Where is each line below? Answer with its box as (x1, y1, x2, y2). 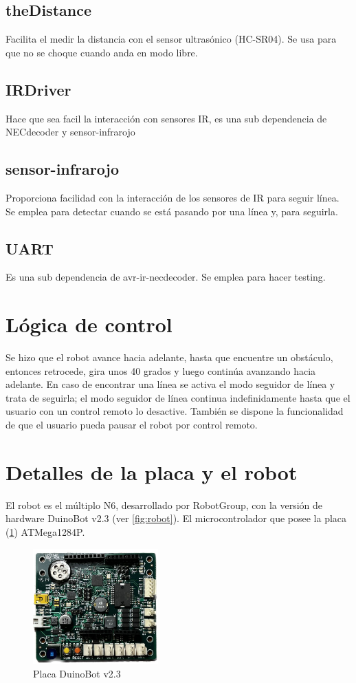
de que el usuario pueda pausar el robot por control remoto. (5, 418, 258, 432)
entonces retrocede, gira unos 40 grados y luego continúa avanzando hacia (5, 363, 316, 378)
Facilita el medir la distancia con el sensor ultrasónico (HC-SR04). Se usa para (5, 32, 337, 46)
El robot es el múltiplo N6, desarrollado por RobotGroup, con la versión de (5, 497, 323, 512)
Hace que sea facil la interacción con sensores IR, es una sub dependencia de (5, 111, 327, 125)
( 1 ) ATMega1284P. (5, 524, 85, 539)
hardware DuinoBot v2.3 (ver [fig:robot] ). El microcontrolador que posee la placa (5, 511, 347, 525)
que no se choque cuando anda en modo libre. (5, 45, 198, 59)
